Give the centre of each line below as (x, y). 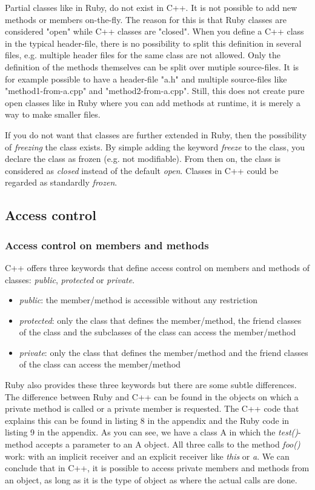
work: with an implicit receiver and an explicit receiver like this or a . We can (147, 456)
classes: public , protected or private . (70, 279)
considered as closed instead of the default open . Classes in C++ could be (142, 170)
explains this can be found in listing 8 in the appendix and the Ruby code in (147, 420)
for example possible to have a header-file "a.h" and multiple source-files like (146, 79)
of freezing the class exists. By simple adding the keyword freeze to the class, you (155, 146)
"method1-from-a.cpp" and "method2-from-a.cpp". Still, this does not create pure (155, 91)
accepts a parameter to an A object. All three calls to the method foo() (168, 444)
